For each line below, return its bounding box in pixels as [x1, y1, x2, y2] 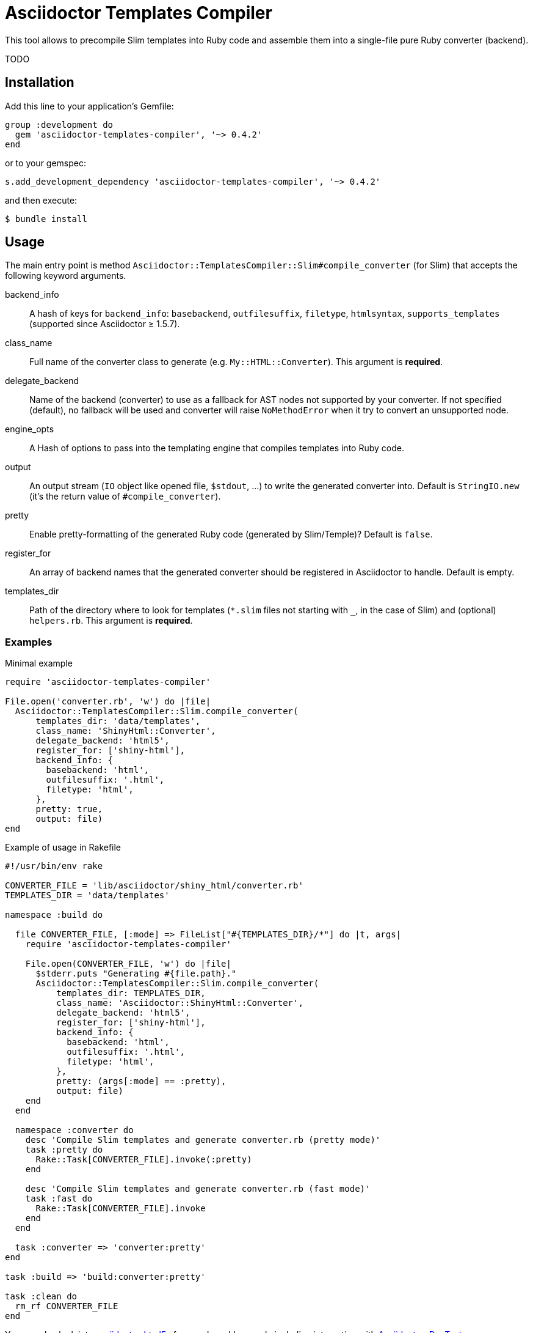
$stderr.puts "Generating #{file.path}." [35, 969, 237, 979]
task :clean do [5, 1291, 78, 1302]
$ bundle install [5, 213, 87, 224]
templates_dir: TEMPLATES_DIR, [56, 988, 206, 999]
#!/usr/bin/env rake [5, 861, 103, 871]
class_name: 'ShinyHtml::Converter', [35, 726, 216, 736]
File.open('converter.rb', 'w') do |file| [5, 696, 211, 707]
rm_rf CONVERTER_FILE [15, 1301, 118, 1312]
